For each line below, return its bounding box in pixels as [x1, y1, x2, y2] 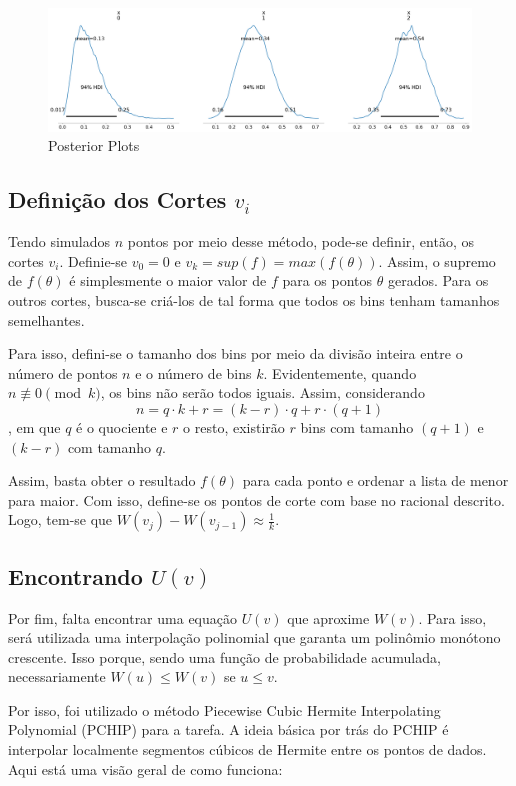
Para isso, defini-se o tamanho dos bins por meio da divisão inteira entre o [8, 343, 463, 364]
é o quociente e [76, 416, 168, 437]
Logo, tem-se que [8, 509, 113, 530]
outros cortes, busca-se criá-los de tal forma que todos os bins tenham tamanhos [8, 289, 500, 310]
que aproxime [287, 607, 370, 628]
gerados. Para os [387, 270, 489, 291]
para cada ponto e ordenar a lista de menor [242, 470, 509, 491]
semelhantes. [8, 309, 85, 330]
